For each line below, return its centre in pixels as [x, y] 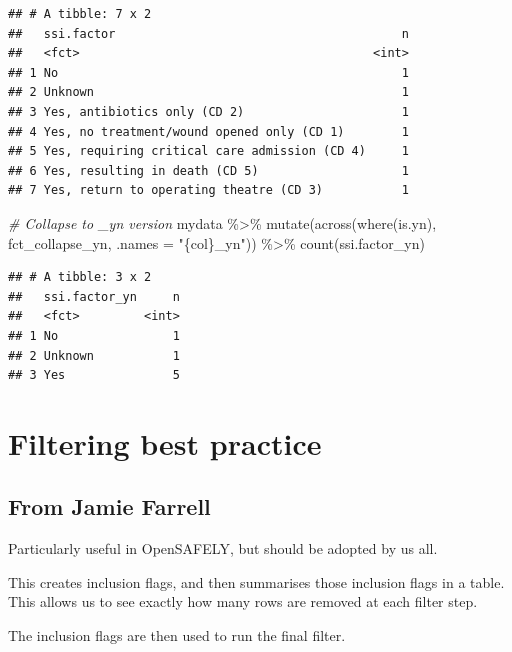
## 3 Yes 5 [94, 375]
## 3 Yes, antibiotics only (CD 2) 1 [208, 111]
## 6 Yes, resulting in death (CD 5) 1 [208, 170]
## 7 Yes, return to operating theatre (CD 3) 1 [208, 190]
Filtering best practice [165, 442]
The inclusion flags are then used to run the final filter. [177, 635]
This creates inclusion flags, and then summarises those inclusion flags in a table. [256, 581]
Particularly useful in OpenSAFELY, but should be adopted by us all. [223, 548]
